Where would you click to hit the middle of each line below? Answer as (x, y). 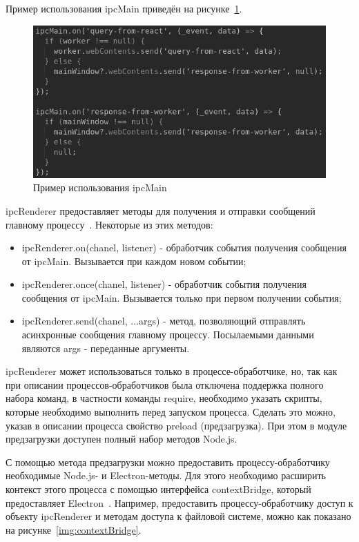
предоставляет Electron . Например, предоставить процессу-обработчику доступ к (179, 502)
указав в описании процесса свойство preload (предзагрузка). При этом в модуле (176, 425)
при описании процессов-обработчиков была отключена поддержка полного (165, 384)
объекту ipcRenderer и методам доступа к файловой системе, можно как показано (178, 516)
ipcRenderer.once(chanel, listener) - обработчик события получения (164, 284)
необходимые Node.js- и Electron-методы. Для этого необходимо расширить (166, 475)
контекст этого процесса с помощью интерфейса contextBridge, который (158, 489)
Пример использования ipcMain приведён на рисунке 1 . (124, 8)
